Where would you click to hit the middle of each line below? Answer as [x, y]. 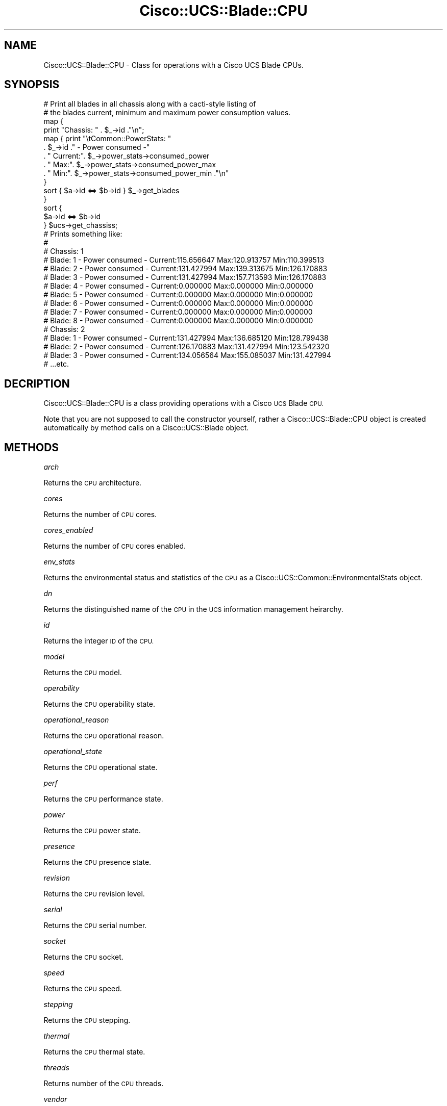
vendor [55, 1099]
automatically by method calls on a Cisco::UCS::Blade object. [146, 428]
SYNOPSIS [32, 85]
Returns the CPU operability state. [100, 704]
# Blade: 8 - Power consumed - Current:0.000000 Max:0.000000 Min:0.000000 [178, 321]
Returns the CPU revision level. [94, 894]
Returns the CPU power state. [92, 831]
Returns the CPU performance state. [103, 799]
